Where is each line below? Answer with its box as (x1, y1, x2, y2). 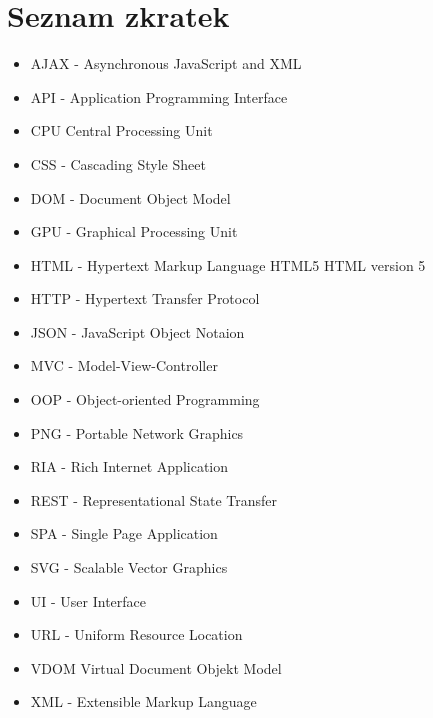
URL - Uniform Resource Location (30, 624, 243, 645)
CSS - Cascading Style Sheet (30, 153, 206, 174)
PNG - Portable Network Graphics (30, 422, 244, 443)
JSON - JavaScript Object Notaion (30, 321, 245, 342)
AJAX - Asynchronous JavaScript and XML (30, 53, 302, 74)
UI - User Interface (30, 590, 147, 611)
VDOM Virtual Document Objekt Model (30, 657, 282, 678)
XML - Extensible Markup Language (30, 691, 257, 712)
